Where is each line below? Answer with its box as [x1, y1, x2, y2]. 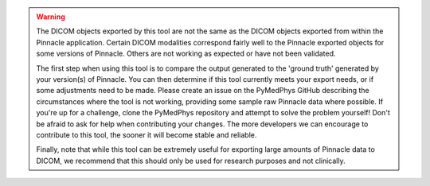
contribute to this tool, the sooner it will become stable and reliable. [36, 130, 257, 139]
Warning [36, 12, 65, 21]
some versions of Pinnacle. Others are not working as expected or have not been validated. [36, 48, 336, 59]
